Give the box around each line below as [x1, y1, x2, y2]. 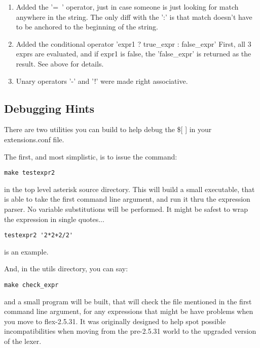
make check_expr [4, 281, 59, 289]
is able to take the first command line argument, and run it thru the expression [4, 194, 250, 204]
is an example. [4, 246, 49, 257]
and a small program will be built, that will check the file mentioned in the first [4, 296, 252, 306]
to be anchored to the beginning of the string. [16, 21, 158, 32]
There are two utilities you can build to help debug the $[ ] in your [4, 124, 212, 135]
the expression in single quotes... [4, 213, 104, 224]
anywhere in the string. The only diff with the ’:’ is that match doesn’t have [16, 11, 252, 22]
